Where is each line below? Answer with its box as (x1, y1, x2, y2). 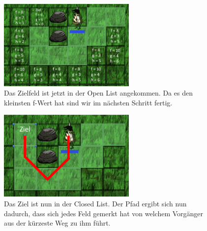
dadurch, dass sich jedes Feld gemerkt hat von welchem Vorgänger (4, 208, 204, 218)
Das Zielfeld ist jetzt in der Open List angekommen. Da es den (4, 88, 193, 98)
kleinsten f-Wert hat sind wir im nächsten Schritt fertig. (4, 97, 173, 107)
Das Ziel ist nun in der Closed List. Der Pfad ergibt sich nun (4, 198, 187, 208)
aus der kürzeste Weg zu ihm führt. (4, 218, 111, 228)
